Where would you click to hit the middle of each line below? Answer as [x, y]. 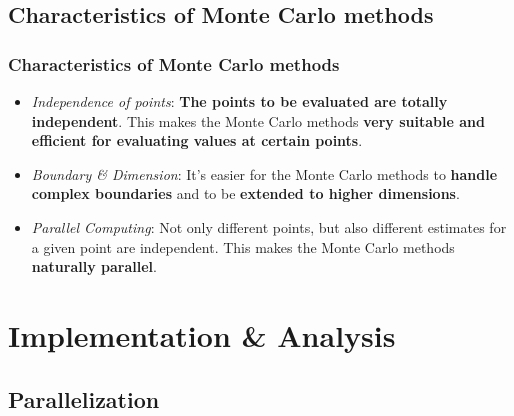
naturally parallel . [94, 266]
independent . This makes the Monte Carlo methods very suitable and [258, 120]
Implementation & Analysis [202, 334]
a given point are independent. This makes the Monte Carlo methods [243, 246]
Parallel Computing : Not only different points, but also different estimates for [269, 226]
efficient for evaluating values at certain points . [197, 140]
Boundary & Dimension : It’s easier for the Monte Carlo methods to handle [264, 173]
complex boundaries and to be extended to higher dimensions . [245, 193]
